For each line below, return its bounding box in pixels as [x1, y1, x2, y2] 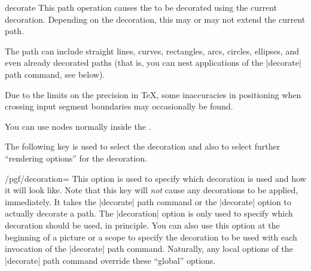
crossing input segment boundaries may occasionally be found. [5, 100, 233, 112]
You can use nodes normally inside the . [5, 120, 151, 132]
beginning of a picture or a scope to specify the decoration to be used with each [5, 230, 297, 243]
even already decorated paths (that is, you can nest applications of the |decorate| [5, 56, 301, 69]
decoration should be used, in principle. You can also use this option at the [5, 218, 280, 231]
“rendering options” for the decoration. [5, 151, 147, 164]
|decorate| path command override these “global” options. [5, 254, 216, 266]
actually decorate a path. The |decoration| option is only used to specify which [5, 207, 293, 220]
